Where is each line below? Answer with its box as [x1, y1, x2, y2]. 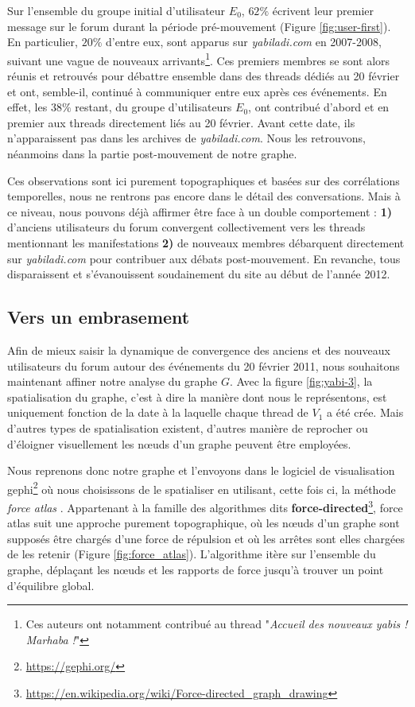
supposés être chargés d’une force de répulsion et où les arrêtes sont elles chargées [7, 530, 405, 546]
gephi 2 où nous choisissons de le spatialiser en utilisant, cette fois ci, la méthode [7, 478, 396, 497]
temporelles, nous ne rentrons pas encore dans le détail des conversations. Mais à [7, 188, 401, 204]
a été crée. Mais [327, 404, 404, 421]
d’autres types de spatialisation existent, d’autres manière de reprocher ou [7, 419, 368, 436]
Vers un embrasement [7, 305, 190, 329]
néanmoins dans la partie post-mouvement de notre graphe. [7, 146, 297, 161]
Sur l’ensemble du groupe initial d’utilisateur [7, 2, 226, 18]
